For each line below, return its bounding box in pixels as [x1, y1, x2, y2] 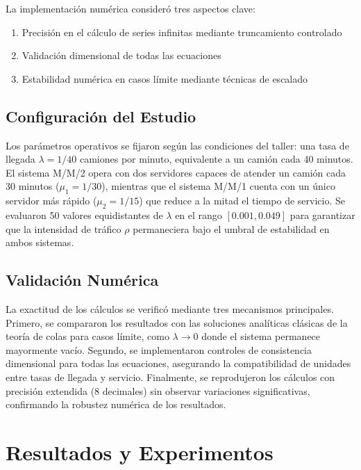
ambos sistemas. [6, 235, 74, 250]
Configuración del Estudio [6, 105, 196, 127]
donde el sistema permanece [201, 329, 321, 343]
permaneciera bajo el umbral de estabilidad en [133, 221, 330, 236]
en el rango [175, 207, 222, 222]
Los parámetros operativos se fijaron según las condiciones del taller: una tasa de [6, 138, 349, 152]
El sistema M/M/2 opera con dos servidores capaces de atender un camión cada [6, 165, 346, 179]
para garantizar [289, 207, 355, 222]
